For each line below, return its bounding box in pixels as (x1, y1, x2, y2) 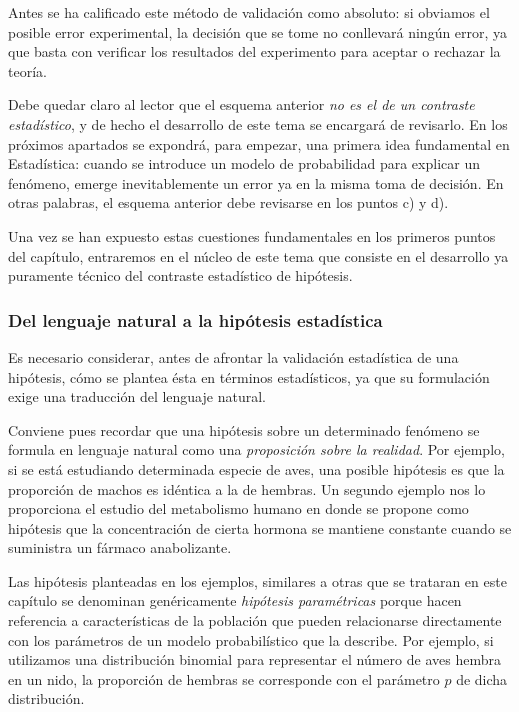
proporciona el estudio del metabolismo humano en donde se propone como (8, 498, 469, 519)
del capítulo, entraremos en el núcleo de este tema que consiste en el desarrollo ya (8, 245, 509, 266)
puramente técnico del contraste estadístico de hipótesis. (8, 265, 353, 286)
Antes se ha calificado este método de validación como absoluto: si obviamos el (8, 2, 490, 22)
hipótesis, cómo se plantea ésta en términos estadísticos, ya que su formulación (8, 366, 490, 387)
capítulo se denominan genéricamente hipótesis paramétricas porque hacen (8, 590, 462, 611)
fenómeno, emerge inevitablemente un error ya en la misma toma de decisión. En (8, 172, 504, 193)
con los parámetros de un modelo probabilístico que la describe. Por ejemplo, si (8, 629, 494, 650)
